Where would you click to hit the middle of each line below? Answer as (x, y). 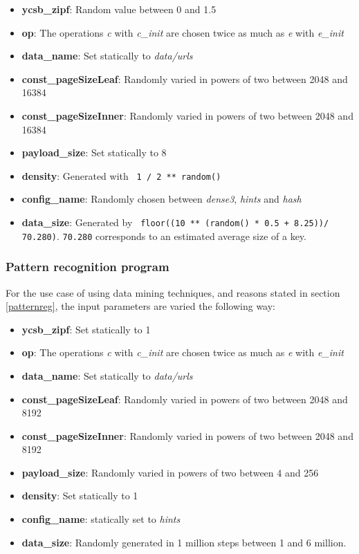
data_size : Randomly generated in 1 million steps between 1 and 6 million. (184, 542)
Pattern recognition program (88, 267)
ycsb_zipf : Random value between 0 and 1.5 (119, 9)
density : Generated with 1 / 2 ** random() (121, 175)
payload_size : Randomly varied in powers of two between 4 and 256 (170, 472)
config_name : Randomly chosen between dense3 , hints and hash (162, 199)
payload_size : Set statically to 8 (94, 153)
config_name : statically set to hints (101, 519)
